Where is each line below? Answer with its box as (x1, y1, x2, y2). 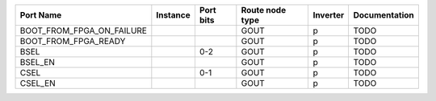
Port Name (19, 10, 62, 20)
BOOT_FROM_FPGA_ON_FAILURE (19, 25, 147, 36)
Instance (156, 10, 191, 20)
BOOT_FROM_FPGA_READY (19, 36, 126, 46)
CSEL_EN (19, 78, 56, 88)
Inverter (312, 10, 345, 20)
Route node (241, 5, 287, 15)
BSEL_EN (19, 57, 56, 67)
